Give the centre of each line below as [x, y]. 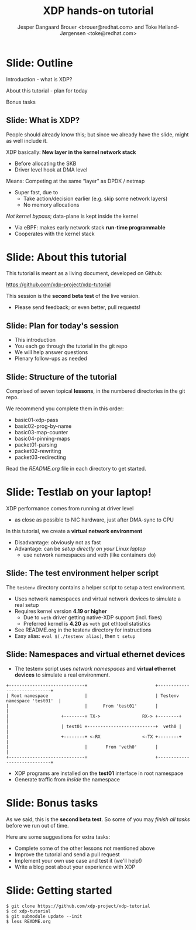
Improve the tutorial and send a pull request [67, 854]
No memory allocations [51, 205]
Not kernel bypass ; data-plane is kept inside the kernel [72, 216]
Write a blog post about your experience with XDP [75, 867]
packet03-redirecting [40, 457]
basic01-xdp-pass [36, 420]
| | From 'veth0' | [82, 747]
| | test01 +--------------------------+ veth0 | [94, 726]
